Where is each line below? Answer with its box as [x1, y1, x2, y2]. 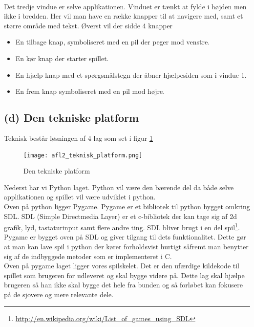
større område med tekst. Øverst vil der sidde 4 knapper [4, 20, 173, 30]
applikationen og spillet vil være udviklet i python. [4, 192, 156, 202]
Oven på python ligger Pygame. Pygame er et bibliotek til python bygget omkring [4, 201, 250, 211]
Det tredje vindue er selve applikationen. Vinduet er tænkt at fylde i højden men [4, 1, 247, 11]
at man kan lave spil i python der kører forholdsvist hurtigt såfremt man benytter [4, 241, 249, 252]
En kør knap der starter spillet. [15, 53, 109, 63]
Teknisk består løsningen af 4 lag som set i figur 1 [4, 132, 153, 143]
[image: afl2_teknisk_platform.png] [23, 152, 143, 159]
